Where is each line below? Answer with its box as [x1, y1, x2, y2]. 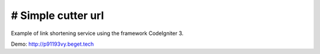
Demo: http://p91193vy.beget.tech [11, 40, 94, 47]
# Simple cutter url [11, 9, 104, 22]
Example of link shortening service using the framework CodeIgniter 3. [11, 30, 184, 37]
